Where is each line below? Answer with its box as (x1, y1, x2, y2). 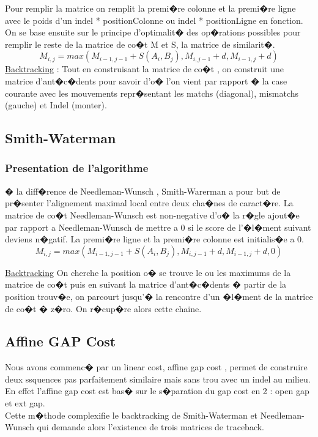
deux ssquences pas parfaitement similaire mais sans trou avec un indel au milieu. (5, 372, 311, 385)
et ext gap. (5, 397, 45, 409)
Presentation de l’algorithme (5, 160, 149, 176)
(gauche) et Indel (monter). (5, 99, 107, 111)
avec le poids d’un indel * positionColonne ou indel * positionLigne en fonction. (5, 13, 303, 26)
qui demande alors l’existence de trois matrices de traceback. (37, 420, 265, 433)
